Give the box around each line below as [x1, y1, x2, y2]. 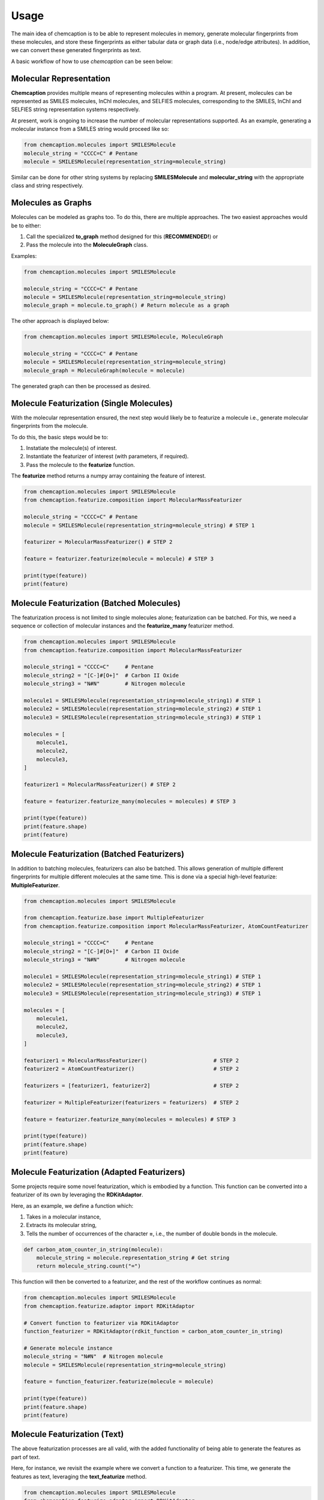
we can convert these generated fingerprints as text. [11, 47, 142, 54]
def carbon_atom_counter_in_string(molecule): [23, 1246, 163, 1253]
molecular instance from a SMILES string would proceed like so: [11, 125, 169, 133]
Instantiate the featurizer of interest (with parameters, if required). [26, 453, 189, 460]
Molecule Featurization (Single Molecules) [11, 398, 173, 408]
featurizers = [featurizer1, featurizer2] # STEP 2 [23, 1082, 239, 1089]
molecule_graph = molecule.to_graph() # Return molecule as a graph [23, 302, 230, 309]
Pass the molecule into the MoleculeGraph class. [26, 241, 148, 248]
